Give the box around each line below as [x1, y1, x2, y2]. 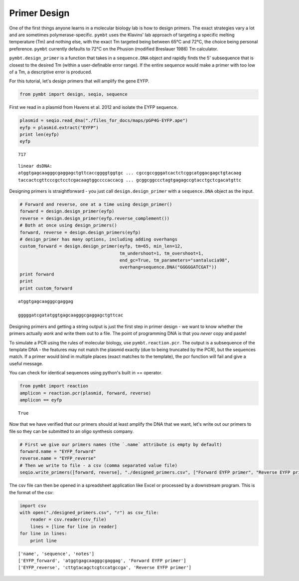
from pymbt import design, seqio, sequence [19, 91, 128, 97]
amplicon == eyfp [19, 397, 62, 403]
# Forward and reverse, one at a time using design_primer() [19, 201, 172, 207]
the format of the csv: [9, 489, 54, 495]
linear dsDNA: [18, 163, 52, 169]
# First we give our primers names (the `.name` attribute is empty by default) [19, 442, 222, 447]
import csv [19, 503, 46, 509]
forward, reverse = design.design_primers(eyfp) [19, 230, 141, 235]
